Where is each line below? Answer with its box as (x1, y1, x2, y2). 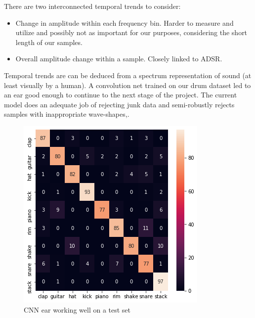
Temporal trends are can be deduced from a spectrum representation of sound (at (4, 70, 252, 80)
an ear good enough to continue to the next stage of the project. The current (4, 90, 237, 100)
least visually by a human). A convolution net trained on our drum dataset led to (4, 80, 251, 90)
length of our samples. (15, 37, 83, 47)
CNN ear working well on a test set (24, 304, 131, 315)
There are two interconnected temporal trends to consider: (4, 1, 181, 11)
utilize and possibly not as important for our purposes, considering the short (15, 27, 248, 38)
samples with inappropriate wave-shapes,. (4, 109, 129, 119)
